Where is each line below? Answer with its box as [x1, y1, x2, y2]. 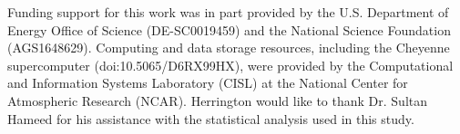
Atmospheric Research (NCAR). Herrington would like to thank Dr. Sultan [7, 91, 428, 110]
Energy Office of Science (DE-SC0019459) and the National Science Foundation [7, 20, 451, 39]
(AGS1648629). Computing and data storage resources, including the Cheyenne [7, 38, 450, 57]
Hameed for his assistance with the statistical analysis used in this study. [7, 109, 414, 128]
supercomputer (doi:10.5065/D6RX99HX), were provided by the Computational [7, 55, 454, 74]
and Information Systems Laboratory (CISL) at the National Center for [7, 73, 408, 92]
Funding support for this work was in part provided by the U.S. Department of [7, 3, 449, 21]
